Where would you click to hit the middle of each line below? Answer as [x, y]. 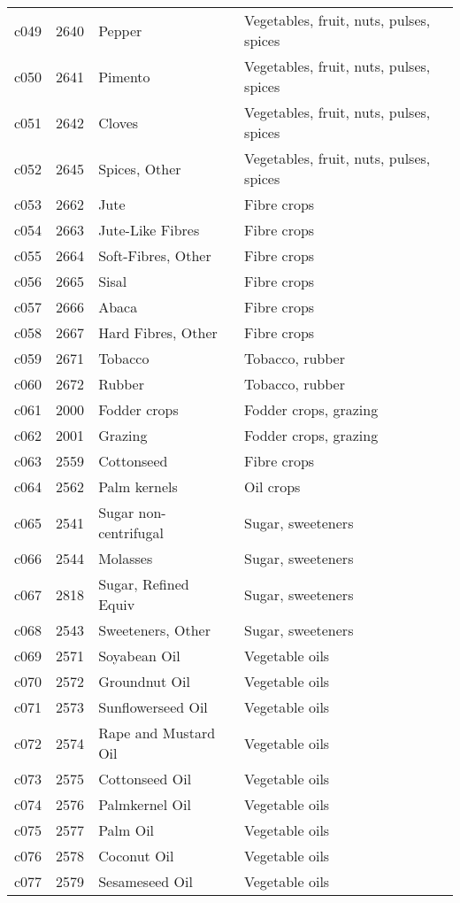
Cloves [119, 122]
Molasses [126, 558]
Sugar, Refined [144, 584]
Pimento [124, 76]
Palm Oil [126, 830]
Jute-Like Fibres [149, 230]
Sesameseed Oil [146, 881]
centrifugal [131, 533]
